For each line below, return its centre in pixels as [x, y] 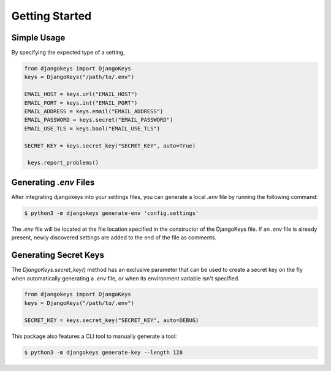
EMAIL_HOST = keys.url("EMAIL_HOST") [81, 94]
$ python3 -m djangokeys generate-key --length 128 [104, 352]
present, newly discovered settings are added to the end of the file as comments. [114, 238]
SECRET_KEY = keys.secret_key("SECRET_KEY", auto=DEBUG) [112, 320]
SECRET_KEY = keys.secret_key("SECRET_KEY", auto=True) [110, 146]
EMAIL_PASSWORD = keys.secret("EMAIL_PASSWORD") [99, 120]
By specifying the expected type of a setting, [68, 53]
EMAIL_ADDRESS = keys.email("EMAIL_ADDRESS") [94, 111]
